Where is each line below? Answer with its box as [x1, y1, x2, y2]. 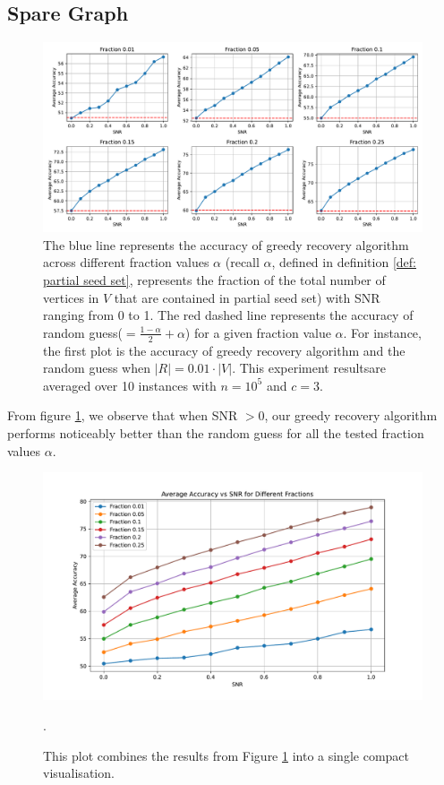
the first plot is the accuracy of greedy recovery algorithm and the [43, 341, 406, 359]
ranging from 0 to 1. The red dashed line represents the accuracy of [43, 306, 414, 324]
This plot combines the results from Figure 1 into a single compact [43, 746, 410, 764]
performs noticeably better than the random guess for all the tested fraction [7, 423, 424, 442]
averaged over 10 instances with [43, 375, 217, 394]
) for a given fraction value [184, 323, 331, 341]
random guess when [43, 358, 150, 377]
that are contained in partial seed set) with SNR [114, 288, 380, 306]
